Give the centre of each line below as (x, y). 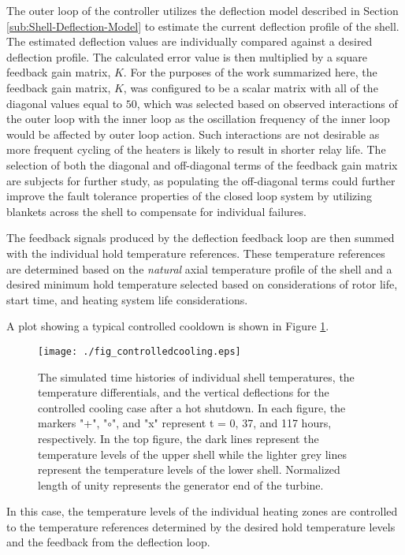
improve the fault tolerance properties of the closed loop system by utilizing (189, 196)
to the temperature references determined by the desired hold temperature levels (201, 526)
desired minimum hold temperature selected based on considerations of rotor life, (202, 284)
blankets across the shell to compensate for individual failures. (156, 211)
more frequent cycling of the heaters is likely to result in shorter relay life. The (196, 149)
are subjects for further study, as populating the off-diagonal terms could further (201, 180)
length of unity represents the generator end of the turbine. (181, 484)
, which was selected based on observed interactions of (267, 103)
